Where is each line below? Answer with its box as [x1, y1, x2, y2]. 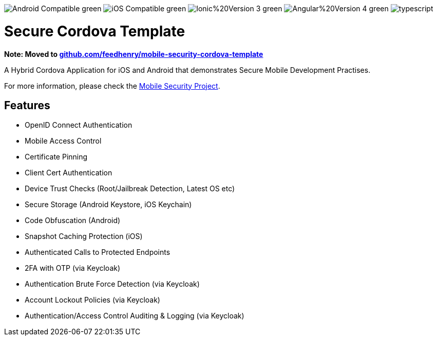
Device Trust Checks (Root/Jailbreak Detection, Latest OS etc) [25, 184, 235, 193]
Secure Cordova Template [4, 22, 185, 40]
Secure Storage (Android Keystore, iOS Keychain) [25, 200, 192, 209]
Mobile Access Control [25, 136, 102, 146]
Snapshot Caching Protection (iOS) [25, 232, 143, 241]
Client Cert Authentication [25, 168, 112, 177]
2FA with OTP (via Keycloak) [25, 264, 121, 273]
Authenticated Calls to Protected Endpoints [25, 248, 170, 257]
